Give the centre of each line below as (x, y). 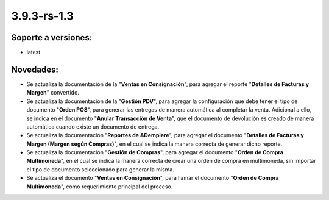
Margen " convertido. (53, 93)
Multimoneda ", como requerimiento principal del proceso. (100, 187)
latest (34, 52)
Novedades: (35, 69)
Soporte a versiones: (52, 37)
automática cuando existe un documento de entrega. (93, 127)
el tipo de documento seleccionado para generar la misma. (101, 169)
